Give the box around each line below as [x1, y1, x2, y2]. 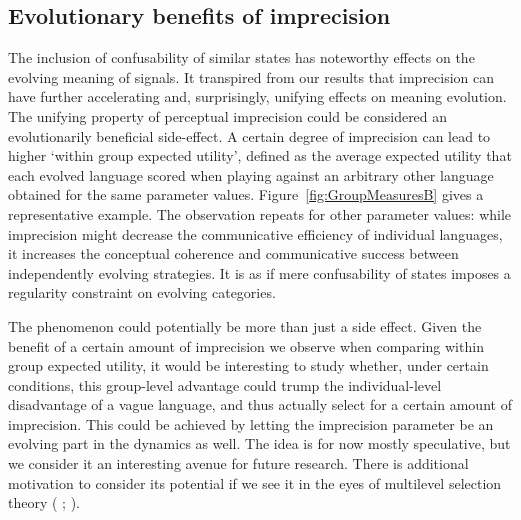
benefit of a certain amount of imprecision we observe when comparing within [8, 335, 484, 356]
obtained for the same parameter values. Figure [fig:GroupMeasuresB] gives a [8, 184, 484, 205]
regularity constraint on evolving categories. [8, 282, 276, 303]
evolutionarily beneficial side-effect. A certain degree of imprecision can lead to [8, 125, 491, 146]
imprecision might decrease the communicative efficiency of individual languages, [8, 223, 503, 244]
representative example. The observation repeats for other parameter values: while [8, 203, 512, 224]
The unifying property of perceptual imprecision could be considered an [8, 105, 448, 126]
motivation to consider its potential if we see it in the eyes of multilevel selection [8, 472, 502, 493]
